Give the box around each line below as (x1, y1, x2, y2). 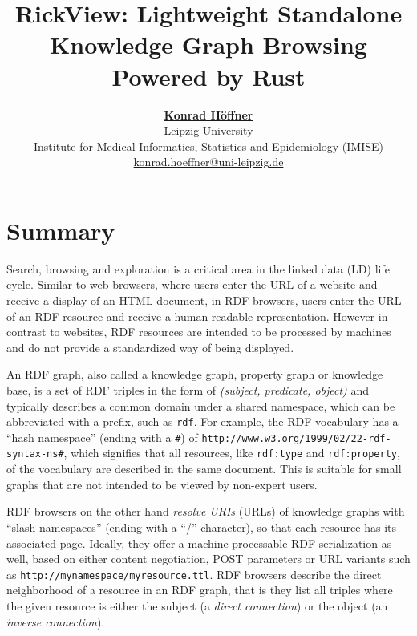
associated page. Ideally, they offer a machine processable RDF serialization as (6, 534, 392, 551)
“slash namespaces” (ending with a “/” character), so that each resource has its (6, 518, 397, 535)
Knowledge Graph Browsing (50, 28, 367, 61)
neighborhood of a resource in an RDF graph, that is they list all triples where (6, 581, 393, 598)
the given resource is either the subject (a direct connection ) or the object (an (6, 597, 388, 614)
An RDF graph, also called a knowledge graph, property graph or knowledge (6, 366, 383, 383)
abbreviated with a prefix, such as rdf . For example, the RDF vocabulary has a (6, 413, 399, 430)
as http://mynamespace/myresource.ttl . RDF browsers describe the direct (6, 565, 382, 582)
